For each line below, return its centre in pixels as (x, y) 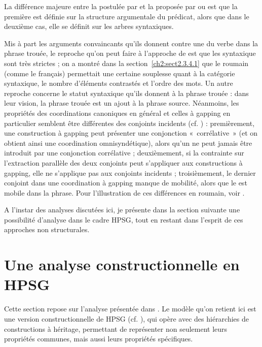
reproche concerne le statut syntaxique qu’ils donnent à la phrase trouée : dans (126, 93)
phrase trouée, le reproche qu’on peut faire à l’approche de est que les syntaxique (130, 53)
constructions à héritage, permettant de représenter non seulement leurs (116, 328)
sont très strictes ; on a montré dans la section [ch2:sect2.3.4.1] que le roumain (126, 63)
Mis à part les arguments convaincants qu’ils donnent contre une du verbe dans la (131, 43)
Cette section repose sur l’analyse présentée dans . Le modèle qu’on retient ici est (130, 309)
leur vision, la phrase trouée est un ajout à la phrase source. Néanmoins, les (122, 103)
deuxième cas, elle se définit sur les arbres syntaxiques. (89, 26)
